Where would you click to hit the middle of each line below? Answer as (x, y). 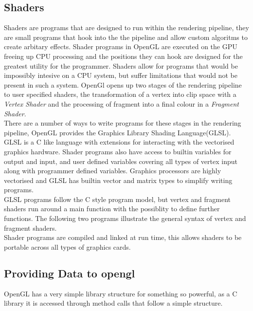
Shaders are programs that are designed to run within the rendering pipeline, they (126, 27)
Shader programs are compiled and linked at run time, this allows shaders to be (123, 237)
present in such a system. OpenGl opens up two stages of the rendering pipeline (123, 84)
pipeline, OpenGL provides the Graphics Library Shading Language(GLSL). (117, 132)
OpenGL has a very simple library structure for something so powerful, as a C (121, 293)
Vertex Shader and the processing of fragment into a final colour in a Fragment (121, 103)
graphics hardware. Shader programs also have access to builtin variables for (118, 151)
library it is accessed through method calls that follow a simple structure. (113, 303)
